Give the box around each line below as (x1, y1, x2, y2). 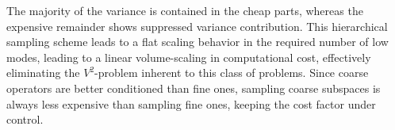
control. (6, 111, 44, 128)
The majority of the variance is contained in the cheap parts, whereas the (6, 2, 363, 18)
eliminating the (6, 64, 80, 81)
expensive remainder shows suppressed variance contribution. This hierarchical (6, 17, 388, 34)
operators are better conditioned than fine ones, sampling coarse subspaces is (6, 79, 381, 96)
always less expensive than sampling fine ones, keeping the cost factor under (6, 95, 376, 112)
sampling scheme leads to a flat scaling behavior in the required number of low (6, 33, 389, 50)
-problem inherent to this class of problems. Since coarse (94, 64, 369, 81)
